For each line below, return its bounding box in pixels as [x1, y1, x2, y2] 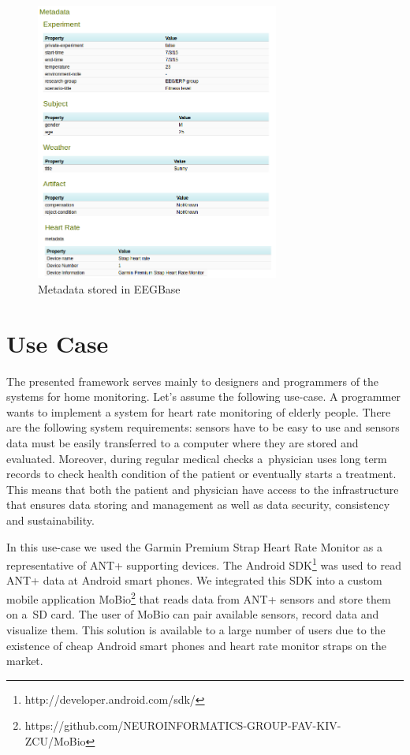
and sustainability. [6, 512, 95, 529]
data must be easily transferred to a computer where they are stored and [6, 435, 359, 451]
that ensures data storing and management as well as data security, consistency [6, 496, 390, 513]
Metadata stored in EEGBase [38, 280, 181, 297]
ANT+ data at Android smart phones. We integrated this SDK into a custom [6, 572, 382, 589]
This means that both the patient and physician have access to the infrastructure [6, 480, 399, 497]
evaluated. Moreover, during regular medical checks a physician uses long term [6, 450, 387, 466]
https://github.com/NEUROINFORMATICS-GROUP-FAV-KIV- [24, 717, 341, 734]
